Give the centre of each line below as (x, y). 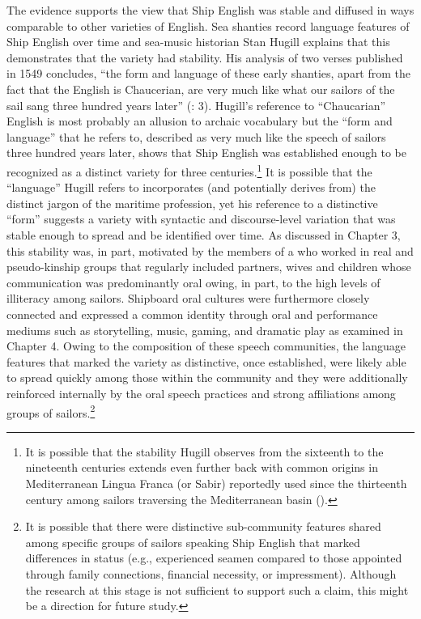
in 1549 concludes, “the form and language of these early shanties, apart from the (209, 73)
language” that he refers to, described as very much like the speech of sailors (196, 136)
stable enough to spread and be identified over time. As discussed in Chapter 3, (204, 234)
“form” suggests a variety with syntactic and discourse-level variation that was (201, 219)
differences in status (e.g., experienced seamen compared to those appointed (214, 558)
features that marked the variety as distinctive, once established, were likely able (206, 361)
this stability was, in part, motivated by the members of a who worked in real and (210, 250)
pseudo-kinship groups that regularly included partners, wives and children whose (209, 267)
